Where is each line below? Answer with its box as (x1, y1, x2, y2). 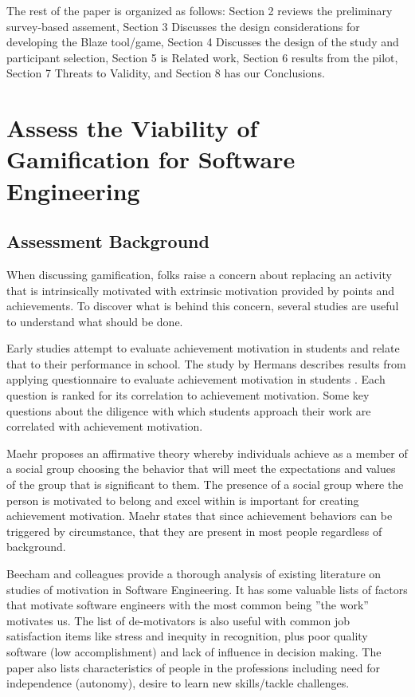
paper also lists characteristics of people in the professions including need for (6, 659, 381, 675)
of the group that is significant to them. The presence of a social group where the (6, 476, 404, 493)
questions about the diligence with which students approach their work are (6, 402, 371, 419)
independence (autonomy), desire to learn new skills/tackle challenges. (6, 675, 350, 691)
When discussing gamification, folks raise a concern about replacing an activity (6, 266, 392, 282)
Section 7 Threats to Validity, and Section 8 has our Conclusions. (6, 65, 325, 81)
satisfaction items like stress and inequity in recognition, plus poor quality (6, 628, 368, 644)
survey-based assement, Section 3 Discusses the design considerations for (6, 18, 360, 34)
